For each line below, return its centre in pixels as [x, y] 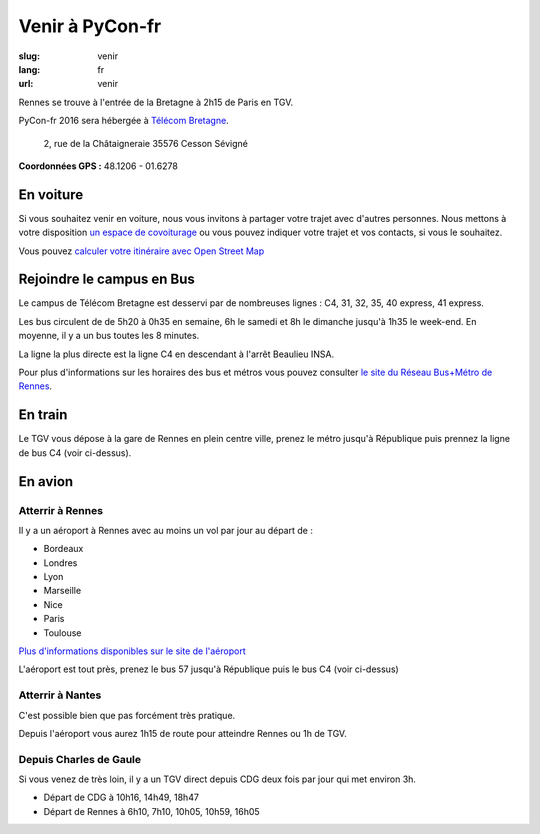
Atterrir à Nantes [60, 695]
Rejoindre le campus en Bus [106, 279]
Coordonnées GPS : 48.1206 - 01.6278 [98, 166]
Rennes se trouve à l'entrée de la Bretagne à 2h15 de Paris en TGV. [156, 102]
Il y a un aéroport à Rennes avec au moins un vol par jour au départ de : [166, 530]
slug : [29, 56]
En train [43, 415]
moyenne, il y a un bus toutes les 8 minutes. [109, 336]
